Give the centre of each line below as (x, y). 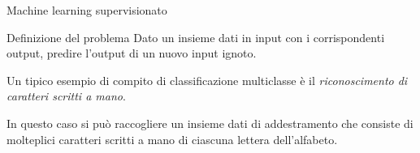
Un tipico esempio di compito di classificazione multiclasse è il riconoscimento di (207, 80)
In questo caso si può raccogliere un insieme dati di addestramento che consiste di (210, 123)
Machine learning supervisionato (87, 10)
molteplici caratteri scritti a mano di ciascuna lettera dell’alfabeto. (172, 139)
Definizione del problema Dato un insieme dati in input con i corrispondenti (196, 37)
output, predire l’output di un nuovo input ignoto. (132, 53)
